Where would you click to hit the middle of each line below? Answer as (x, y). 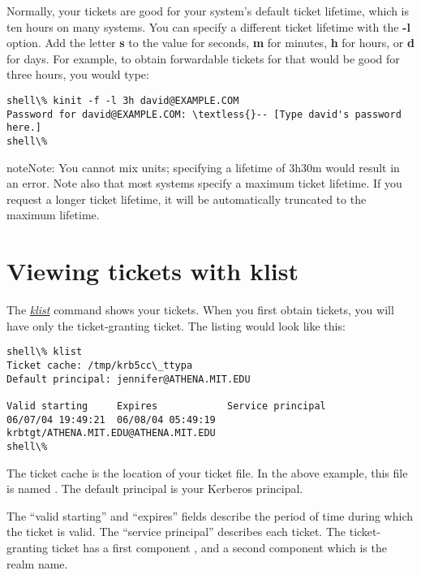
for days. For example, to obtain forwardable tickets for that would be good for (203, 58)
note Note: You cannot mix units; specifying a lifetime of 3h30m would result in (203, 167)
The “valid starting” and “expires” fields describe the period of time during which (210, 515)
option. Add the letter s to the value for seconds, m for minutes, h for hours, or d (210, 43)
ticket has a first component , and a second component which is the (219, 547)
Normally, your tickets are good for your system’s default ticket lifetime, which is (208, 11)
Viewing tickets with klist (153, 271)
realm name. (37, 563)
